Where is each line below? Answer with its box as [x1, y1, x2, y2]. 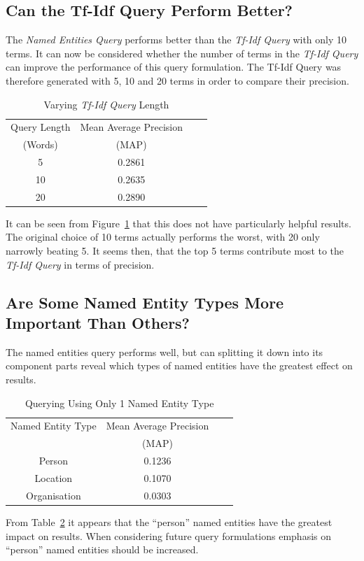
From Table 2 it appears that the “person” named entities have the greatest [6, 514, 332, 529]
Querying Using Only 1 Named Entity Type [24, 395, 214, 410]
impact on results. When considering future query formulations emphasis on [6, 528, 332, 543]
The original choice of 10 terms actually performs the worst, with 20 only [6, 229, 320, 244]
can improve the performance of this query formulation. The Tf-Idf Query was [6, 59, 342, 74]
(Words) [22, 137, 58, 152]
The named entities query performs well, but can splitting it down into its [6, 344, 323, 359]
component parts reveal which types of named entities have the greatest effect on [6, 358, 353, 373]
